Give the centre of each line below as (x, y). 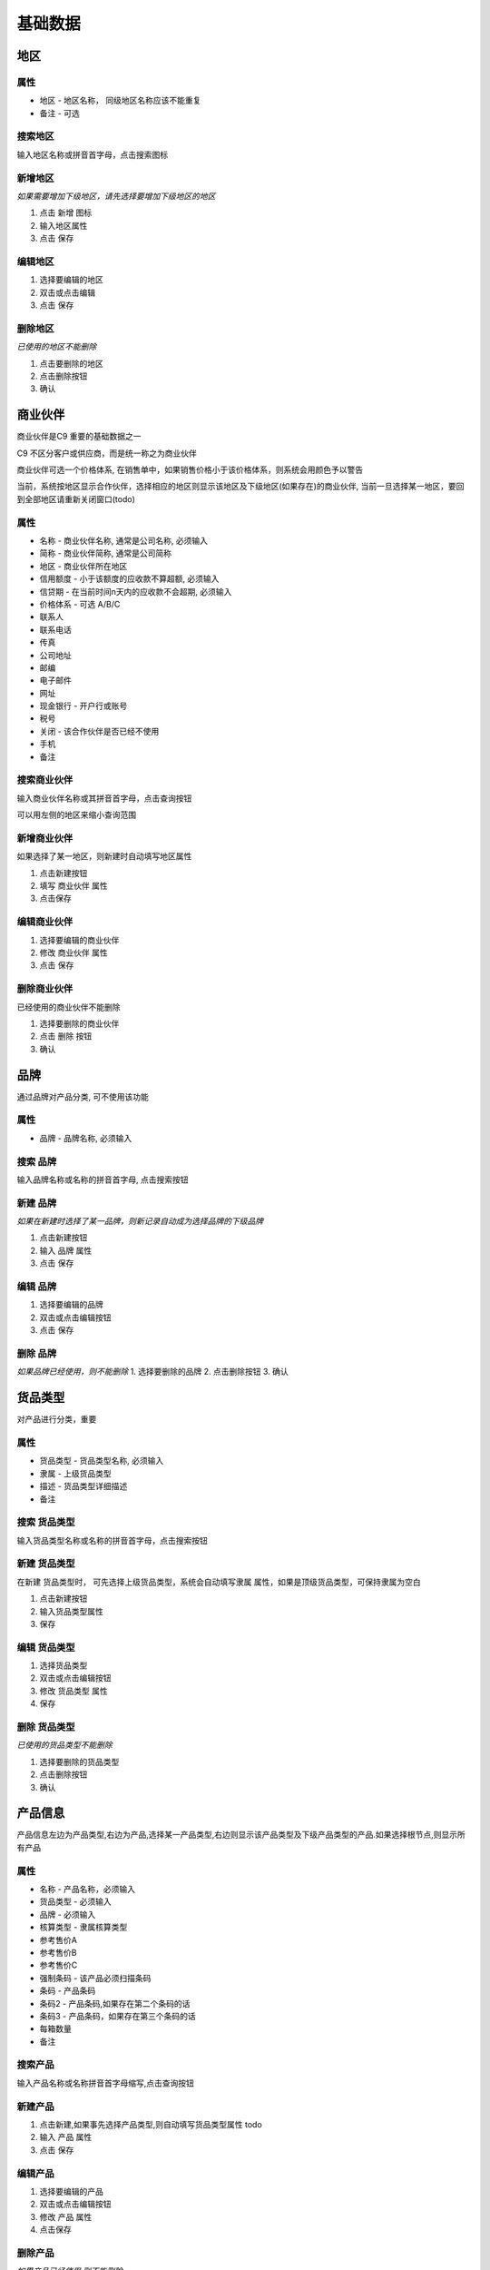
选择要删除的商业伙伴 (79, 1023)
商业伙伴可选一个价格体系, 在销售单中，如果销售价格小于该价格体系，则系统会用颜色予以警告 (190, 470)
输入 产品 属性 (66, 2137)
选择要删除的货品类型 (79, 1762)
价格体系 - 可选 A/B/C (80, 604)
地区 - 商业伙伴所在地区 (83, 566)
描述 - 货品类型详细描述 (83, 1486)
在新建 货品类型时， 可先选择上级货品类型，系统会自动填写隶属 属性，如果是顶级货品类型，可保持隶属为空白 (219, 1582)
